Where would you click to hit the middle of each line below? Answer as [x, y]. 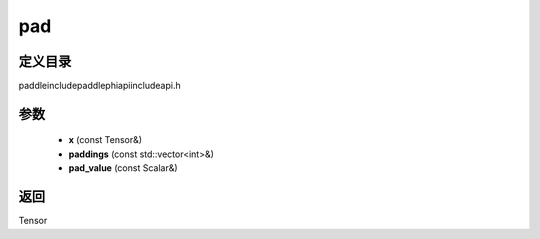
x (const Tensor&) [105, 140]
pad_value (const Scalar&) [123, 168]
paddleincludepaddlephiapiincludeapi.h [99, 86]
